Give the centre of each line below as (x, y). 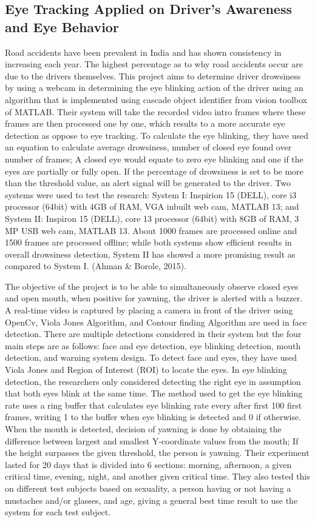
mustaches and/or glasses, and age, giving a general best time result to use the (151, 500)
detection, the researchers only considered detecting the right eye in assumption (153, 381)
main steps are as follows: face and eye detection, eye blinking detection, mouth (153, 345)
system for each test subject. (58, 512)
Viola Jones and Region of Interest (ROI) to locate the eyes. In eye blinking (146, 370)
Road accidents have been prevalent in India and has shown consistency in (143, 52)
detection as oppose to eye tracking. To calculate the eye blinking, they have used (157, 135)
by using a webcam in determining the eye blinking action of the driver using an (154, 88)
